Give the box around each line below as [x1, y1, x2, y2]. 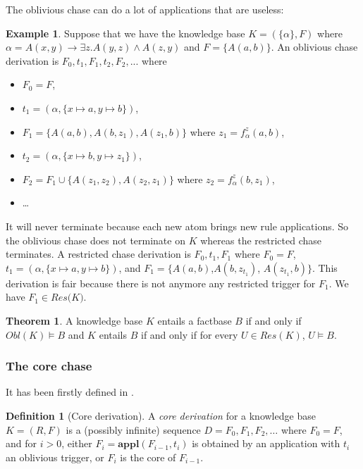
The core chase [6, 357, 92, 375]
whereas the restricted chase [200, 232, 322, 247]
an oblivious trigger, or [6, 449, 104, 464]
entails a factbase [157, 313, 232, 327]
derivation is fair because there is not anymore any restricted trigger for [6, 275, 316, 290]
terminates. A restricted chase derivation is [6, 246, 191, 261]
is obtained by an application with [192, 436, 340, 451]
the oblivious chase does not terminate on [6, 232, 185, 247]
